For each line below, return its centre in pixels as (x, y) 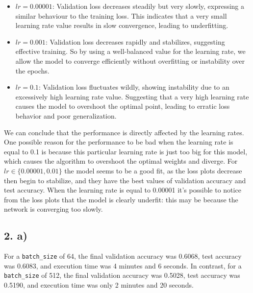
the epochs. (32, 70)
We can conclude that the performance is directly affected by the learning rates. (124, 132)
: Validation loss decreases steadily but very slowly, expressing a (148, 6)
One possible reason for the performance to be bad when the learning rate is (119, 142)
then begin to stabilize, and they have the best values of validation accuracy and (125, 180)
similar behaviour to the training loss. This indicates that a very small (121, 15)
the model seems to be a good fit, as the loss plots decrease (153, 170)
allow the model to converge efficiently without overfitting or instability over (130, 61)
